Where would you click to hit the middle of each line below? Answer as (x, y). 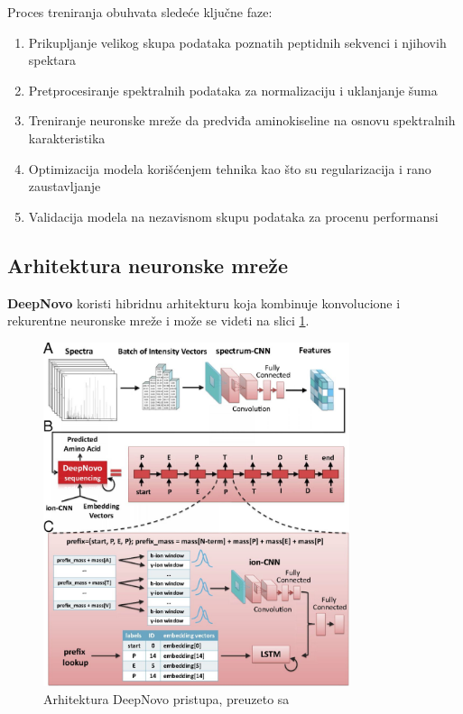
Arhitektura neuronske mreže (148, 265)
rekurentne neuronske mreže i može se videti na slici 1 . (158, 320)
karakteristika (67, 137)
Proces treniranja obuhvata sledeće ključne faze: (140, 12)
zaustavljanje (65, 186)
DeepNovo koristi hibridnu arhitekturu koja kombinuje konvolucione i (204, 302)
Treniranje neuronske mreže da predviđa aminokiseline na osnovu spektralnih (242, 120)
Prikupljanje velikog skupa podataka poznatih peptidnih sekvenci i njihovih (237, 42)
